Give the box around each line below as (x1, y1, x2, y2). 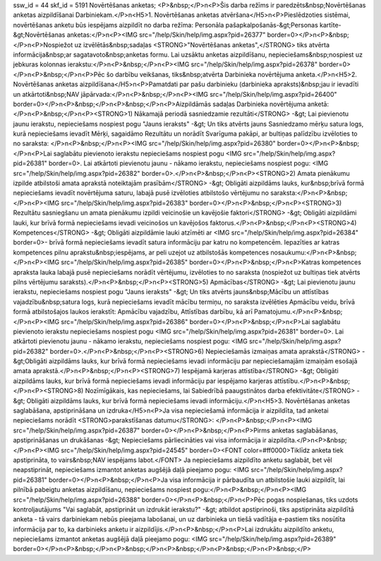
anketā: (307, 100, 329, 108)
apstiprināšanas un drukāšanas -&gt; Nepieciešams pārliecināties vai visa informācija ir (13, 436, 267, 444)
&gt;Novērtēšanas (13, 30, 66, 39)
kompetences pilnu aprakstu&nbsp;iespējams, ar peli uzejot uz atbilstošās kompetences (13, 248, 270, 256)
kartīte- (320, 20, 341, 29)
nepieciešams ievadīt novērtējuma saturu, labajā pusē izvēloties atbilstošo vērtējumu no (13, 189, 270, 197)
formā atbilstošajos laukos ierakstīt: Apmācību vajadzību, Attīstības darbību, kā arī (13, 307, 253, 316)
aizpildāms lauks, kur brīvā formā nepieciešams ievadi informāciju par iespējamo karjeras (13, 377, 273, 385)
